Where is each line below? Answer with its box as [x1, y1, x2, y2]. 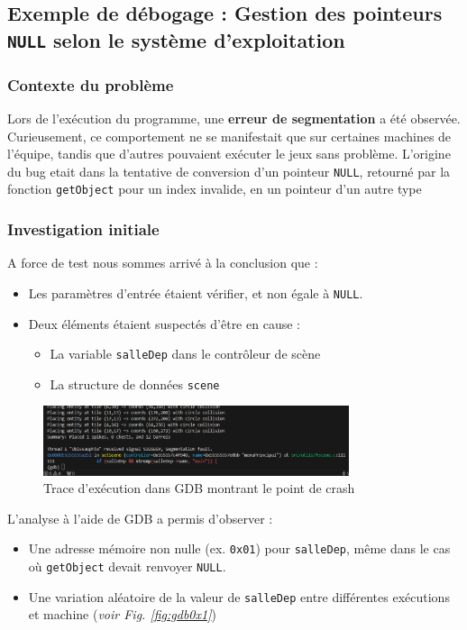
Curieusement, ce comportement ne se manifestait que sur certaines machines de [7, 126, 452, 145]
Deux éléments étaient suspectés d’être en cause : [28, 314, 300, 333]
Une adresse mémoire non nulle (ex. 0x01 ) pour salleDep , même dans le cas [28, 539, 451, 558]
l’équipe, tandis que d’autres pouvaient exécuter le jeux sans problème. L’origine [7, 144, 451, 163]
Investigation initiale [7, 217, 160, 240]
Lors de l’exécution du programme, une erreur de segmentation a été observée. [7, 108, 461, 127]
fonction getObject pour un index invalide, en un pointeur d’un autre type [7, 179, 422, 198]
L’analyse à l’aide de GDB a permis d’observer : [7, 508, 273, 527]
